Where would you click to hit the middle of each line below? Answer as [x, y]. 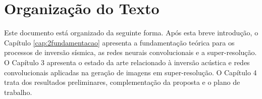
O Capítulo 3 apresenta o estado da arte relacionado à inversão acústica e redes [127, 62]
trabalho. [18, 92]
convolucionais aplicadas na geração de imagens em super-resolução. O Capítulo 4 [130, 72]
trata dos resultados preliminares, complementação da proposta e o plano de [122, 82]
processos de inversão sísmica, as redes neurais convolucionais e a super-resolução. [130, 52]
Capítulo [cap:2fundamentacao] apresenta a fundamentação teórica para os [119, 42]
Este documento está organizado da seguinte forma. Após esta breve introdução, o [131, 33]
